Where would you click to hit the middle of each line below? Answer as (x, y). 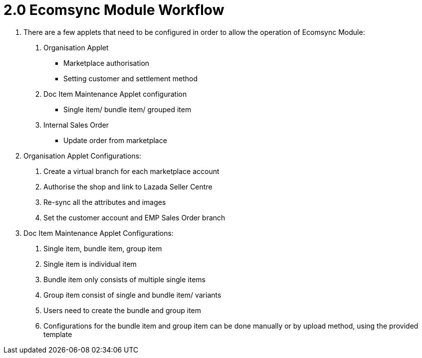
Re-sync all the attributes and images (105, 202)
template (58, 334)
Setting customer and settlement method (131, 78)
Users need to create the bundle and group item (122, 310)
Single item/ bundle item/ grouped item (127, 109)
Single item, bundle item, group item (103, 248)
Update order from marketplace (115, 140)
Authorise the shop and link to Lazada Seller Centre (128, 186)
